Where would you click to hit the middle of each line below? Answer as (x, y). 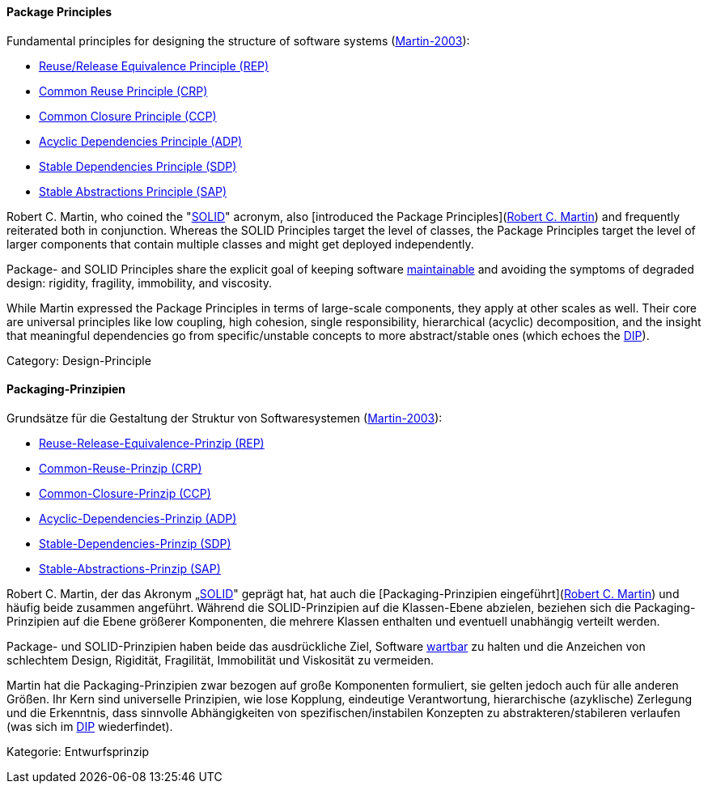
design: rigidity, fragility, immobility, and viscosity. (140, 282)
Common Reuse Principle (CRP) (123, 91)
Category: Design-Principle (79, 360)
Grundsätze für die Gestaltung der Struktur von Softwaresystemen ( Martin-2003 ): (225, 418)
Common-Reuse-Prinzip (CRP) (121, 468)
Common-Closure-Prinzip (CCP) (125, 493)
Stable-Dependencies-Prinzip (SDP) (135, 543)
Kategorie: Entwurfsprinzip (78, 751)
